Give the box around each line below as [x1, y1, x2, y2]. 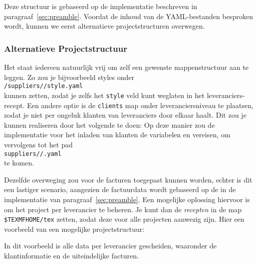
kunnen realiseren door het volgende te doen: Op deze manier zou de [4, 119, 215, 130]
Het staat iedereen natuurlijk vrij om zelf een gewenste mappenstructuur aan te [4, 62, 249, 72]
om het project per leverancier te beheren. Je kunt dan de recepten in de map [4, 204, 242, 214]
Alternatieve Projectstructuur [4, 42, 128, 54]
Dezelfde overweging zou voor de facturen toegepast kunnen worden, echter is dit [4, 174, 252, 185]
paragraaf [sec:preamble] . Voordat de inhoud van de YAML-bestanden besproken [4, 11, 253, 21]
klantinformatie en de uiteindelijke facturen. [4, 250, 139, 260]
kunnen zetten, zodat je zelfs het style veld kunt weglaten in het [4, 90, 205, 100]
